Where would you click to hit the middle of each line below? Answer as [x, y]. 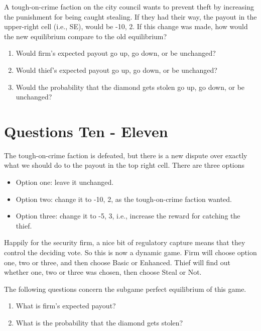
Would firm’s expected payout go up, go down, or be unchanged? [116, 53]
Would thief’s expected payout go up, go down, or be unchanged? [116, 70]
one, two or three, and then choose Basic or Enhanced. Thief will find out [117, 262]
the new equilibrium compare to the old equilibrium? [86, 36]
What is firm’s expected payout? [66, 306]
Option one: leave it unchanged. [65, 182]
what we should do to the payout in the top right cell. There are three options [124, 165]
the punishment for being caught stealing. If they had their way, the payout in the [130, 16]
